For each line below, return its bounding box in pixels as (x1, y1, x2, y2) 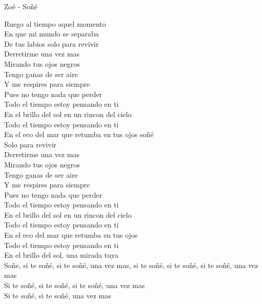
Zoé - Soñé (4, 1, 37, 11)
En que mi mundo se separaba (4, 28, 99, 39)
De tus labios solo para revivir (4, 38, 99, 49)
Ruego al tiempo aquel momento (4, 18, 106, 29)
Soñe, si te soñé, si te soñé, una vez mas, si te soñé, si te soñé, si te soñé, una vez (4, 259, 258, 270)
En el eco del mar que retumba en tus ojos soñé (4, 129, 154, 140)
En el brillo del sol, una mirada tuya (4, 250, 118, 260)
